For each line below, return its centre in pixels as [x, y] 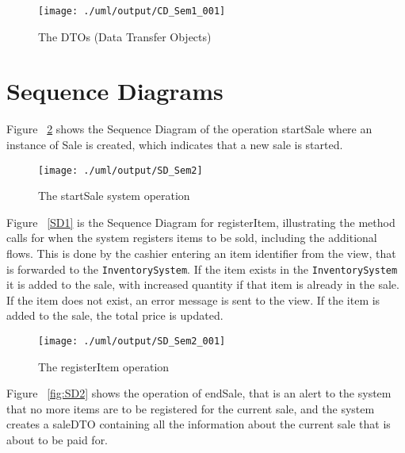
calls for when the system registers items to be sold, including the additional [192, 238]
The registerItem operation [104, 366]
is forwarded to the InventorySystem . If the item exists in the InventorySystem [202, 269]
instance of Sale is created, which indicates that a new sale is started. [175, 144]
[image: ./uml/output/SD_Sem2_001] [132, 342]
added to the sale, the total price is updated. [115, 315]
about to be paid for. [57, 440]
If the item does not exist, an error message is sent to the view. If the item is [193, 299]
